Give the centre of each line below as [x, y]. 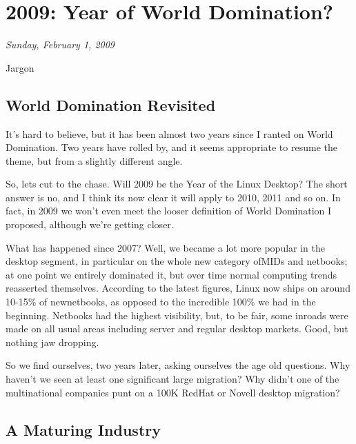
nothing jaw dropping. [52, 342]
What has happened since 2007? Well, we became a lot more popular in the [165, 247]
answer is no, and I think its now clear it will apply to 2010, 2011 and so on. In [173, 197]
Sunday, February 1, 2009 [60, 44]
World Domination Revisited [111, 104]
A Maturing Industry [83, 429]
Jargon [20, 67]
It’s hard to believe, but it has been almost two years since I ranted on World [169, 133]
